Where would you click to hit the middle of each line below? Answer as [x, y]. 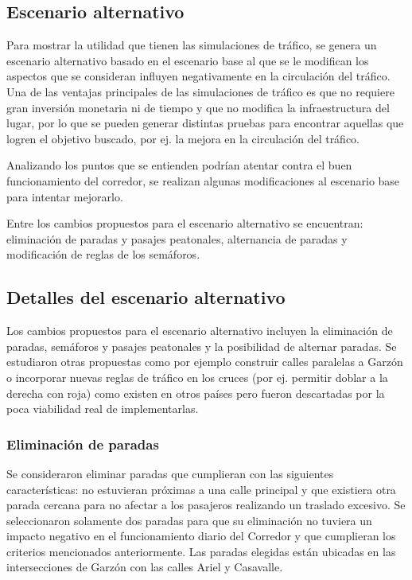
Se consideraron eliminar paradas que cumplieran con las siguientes [170, 473]
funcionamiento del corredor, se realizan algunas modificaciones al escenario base [203, 180]
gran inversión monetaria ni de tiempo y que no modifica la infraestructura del [198, 107]
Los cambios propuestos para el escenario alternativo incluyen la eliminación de [200, 331]
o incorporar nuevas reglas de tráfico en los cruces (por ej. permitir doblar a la [197, 377]
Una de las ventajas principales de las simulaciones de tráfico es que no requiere [200, 91]
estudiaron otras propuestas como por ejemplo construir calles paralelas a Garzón [205, 362]
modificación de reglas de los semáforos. [103, 254]
